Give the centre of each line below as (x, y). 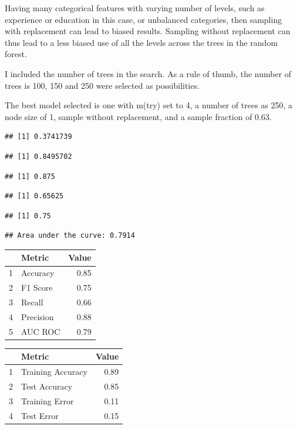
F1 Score (37, 287)
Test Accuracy (47, 386)
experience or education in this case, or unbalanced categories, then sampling (144, 19)
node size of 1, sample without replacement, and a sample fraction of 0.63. (138, 116)
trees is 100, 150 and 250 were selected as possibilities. (102, 85)
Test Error (40, 415)
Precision (38, 316)
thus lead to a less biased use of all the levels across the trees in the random (141, 42)
